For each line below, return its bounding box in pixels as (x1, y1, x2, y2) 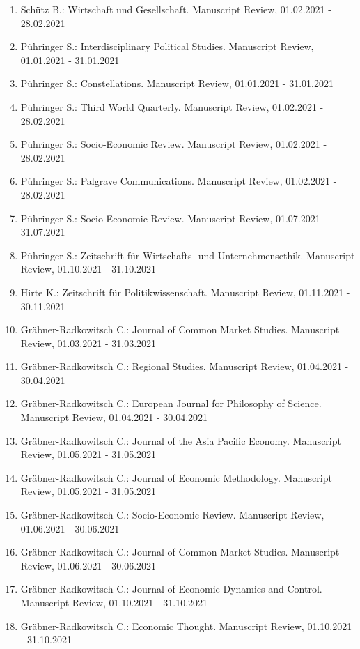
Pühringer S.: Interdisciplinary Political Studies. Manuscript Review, (20, 39, 314, 54)
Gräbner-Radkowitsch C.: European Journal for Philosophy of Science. (20, 396, 322, 411)
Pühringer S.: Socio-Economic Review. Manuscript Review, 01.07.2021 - (20, 211, 327, 225)
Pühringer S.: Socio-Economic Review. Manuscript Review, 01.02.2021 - (20, 137, 327, 151)
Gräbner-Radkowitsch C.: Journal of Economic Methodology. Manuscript (20, 470, 332, 484)
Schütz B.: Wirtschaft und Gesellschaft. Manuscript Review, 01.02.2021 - (20, 2, 331, 16)
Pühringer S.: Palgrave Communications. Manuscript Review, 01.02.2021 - (20, 174, 337, 188)
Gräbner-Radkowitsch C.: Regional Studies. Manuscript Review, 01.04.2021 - (20, 359, 349, 374)
